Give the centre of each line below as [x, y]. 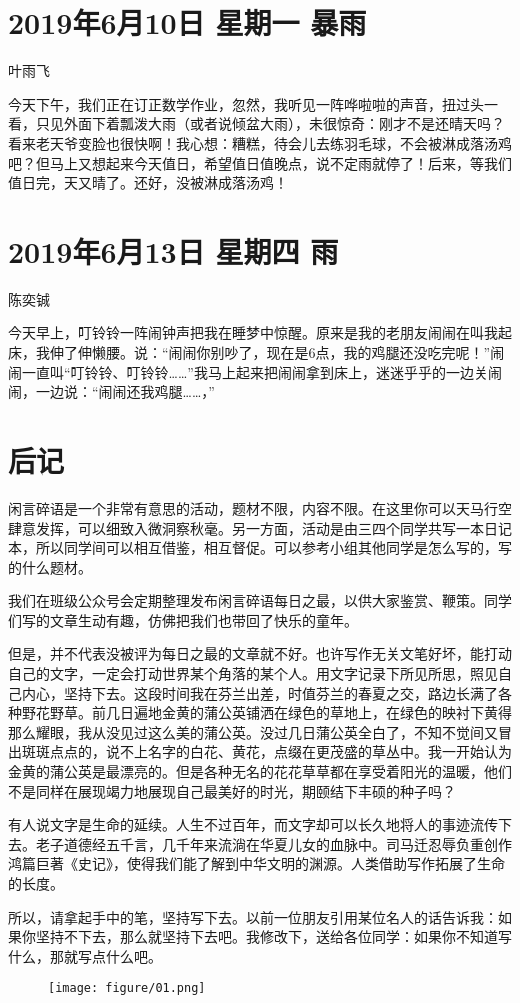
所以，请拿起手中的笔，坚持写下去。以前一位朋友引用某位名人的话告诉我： [253, 916]
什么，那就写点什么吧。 [85, 955]
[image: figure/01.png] [127, 988]
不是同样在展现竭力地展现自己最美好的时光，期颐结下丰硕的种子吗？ [232, 790]
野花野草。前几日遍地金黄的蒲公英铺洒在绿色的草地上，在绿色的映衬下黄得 [266, 712]
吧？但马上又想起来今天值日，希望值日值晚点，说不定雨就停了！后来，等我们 [260, 162]
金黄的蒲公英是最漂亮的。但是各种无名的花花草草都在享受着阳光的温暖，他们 [260, 771]
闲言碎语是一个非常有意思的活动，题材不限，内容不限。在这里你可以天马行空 [260, 507]
